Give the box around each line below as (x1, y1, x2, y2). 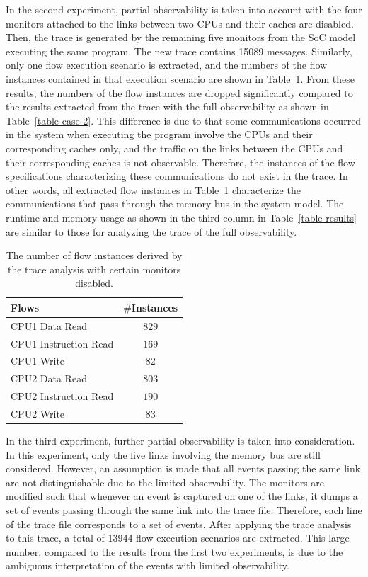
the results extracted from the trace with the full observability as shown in (6, 99, 329, 114)
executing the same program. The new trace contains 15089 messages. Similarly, (6, 43, 352, 58)
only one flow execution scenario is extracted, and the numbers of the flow (6, 57, 328, 72)
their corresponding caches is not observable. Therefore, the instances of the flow (6, 154, 355, 169)
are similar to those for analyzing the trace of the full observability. (6, 224, 297, 239)
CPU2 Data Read (11, 371, 87, 386)
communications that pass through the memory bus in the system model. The (6, 196, 344, 211)
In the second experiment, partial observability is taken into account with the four (6, 2, 362, 16)
